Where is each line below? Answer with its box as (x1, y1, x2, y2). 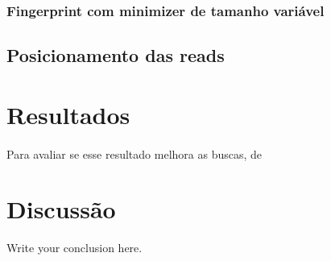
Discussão (6, 193, 116, 226)
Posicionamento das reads (6, 43, 225, 68)
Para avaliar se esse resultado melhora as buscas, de (6, 145, 263, 162)
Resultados (6, 97, 130, 130)
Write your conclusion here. (6, 239, 143, 256)
